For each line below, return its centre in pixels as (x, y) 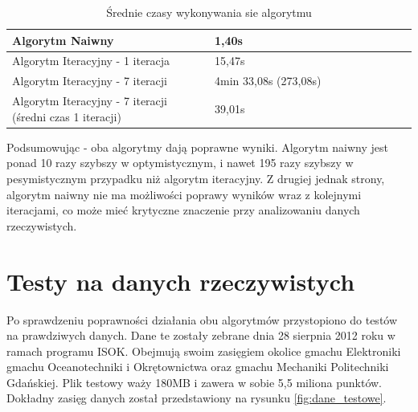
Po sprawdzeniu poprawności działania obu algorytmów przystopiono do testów (202, 319)
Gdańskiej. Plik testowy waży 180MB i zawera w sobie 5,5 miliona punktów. (195, 382)
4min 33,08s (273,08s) (268, 81)
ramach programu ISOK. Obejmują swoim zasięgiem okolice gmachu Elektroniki (204, 351)
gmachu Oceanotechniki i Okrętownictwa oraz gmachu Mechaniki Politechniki (198, 367)
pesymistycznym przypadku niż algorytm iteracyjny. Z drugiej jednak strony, (196, 178)
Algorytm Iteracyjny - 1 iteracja (91, 61)
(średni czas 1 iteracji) (67, 116)
